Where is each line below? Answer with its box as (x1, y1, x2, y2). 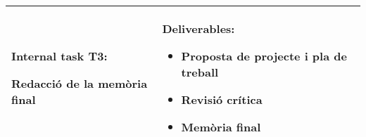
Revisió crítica (181, 91, 263, 107)
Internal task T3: (11, 48, 108, 64)
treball (181, 64, 219, 80)
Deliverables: (162, 20, 235, 37)
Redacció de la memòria (11, 75, 148, 91)
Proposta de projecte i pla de (181, 48, 347, 64)
